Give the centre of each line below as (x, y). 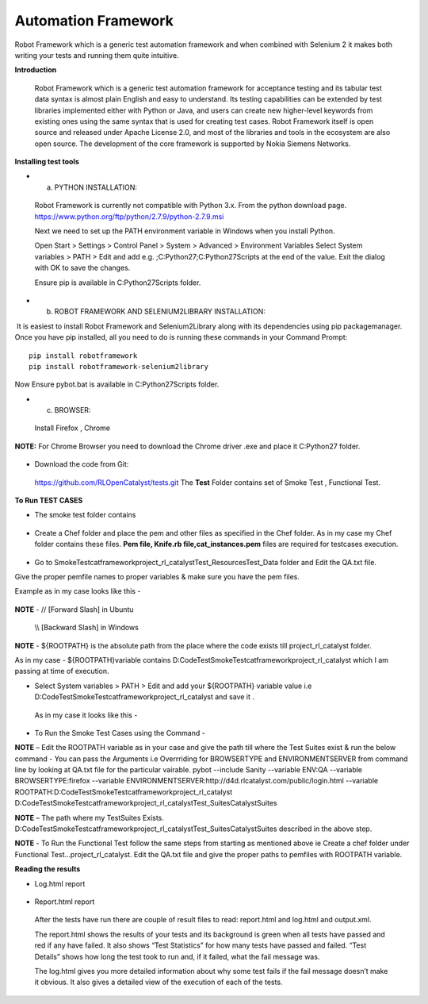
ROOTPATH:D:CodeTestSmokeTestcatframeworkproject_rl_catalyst (124, 792)
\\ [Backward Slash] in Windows (86, 628)
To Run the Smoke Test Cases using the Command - (120, 733)
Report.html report (65, 902)
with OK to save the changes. (82, 268)
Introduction (36, 70)
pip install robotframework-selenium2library (119, 366)
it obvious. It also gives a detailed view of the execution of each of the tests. (159, 982)
